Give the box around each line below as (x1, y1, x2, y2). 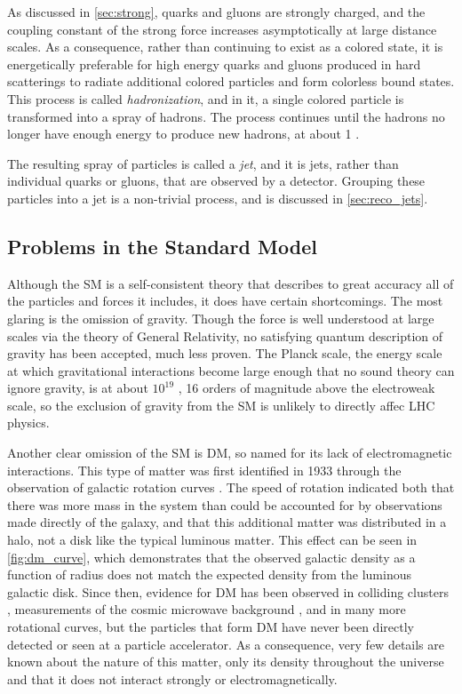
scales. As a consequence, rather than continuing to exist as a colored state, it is (7, 37, 443, 56)
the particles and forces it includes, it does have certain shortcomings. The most (7, 291, 443, 310)
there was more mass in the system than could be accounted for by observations (7, 495, 442, 514)
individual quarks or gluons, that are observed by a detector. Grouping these (7, 172, 426, 190)
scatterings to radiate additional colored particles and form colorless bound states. (7, 72, 455, 91)
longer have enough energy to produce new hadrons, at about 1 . (7, 124, 360, 143)
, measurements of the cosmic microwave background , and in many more (7, 600, 406, 618)
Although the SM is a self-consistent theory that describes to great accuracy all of (7, 274, 454, 292)
